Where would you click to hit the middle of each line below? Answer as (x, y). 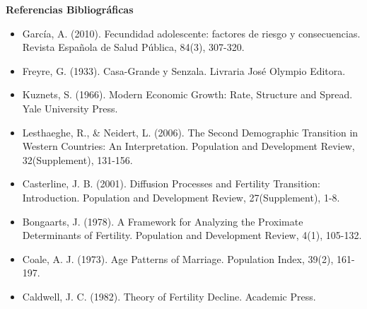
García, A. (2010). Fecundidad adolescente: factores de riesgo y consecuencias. (191, 33)
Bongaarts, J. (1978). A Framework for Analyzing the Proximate (163, 221)
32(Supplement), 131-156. (77, 159)
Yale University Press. (70, 108)
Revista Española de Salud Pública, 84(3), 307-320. (133, 47)
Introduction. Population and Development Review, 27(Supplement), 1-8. (181, 197)
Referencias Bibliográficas (70, 9)
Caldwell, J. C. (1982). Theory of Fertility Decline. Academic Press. (169, 296)
